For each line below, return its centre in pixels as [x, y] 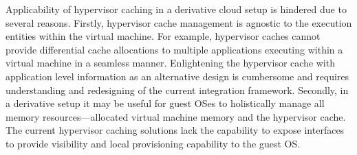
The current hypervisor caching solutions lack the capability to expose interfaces [175, 130]
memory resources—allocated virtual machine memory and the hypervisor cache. [176, 116]
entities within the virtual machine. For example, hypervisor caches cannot [163, 36]
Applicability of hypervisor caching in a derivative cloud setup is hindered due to [176, 9]
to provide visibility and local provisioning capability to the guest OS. [153, 143]
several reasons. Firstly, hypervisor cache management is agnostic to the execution [179, 22]
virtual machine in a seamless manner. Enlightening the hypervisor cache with [170, 63]
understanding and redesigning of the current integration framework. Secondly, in [177, 90]
